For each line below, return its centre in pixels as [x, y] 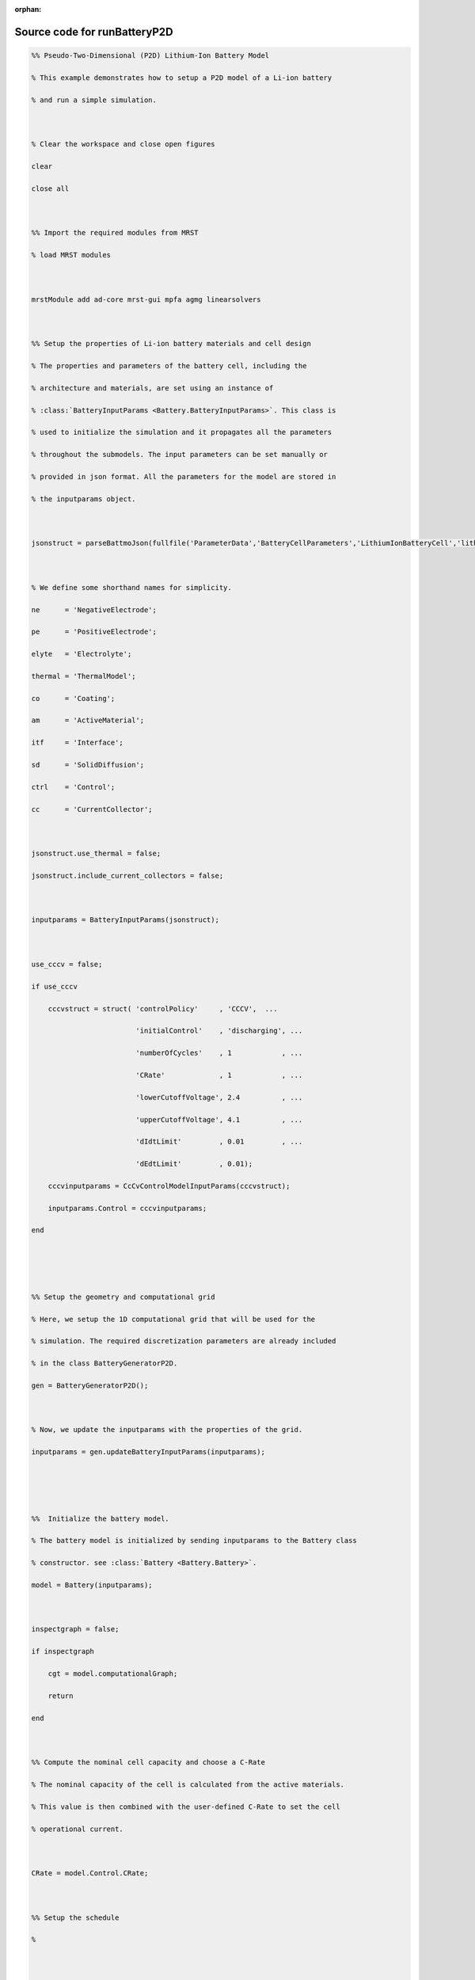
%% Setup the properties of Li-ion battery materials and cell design [171, 344]
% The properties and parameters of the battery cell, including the [169, 366]
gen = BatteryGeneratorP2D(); [90, 1385]
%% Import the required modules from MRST [115, 233]
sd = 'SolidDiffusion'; [88, 765]
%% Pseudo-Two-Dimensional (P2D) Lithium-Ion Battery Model [150, 55]
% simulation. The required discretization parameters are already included [184, 1341]
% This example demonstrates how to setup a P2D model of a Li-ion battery [182, 78]
